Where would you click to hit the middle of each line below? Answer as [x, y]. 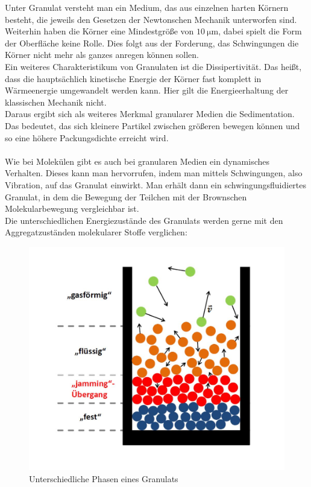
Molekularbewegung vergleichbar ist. [72, 208]
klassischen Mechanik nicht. [56, 102]
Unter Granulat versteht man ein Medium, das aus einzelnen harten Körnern [147, 7]
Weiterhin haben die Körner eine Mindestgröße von [99, 31]
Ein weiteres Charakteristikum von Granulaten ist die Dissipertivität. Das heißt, [153, 66]
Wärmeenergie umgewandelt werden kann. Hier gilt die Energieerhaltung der [147, 90]
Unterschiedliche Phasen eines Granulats [104, 478]
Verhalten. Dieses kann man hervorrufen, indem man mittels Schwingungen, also [154, 173]
